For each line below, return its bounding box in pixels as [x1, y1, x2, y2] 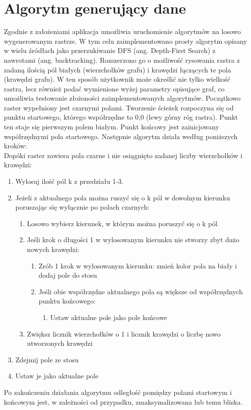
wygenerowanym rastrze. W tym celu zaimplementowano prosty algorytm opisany [4, 36, 247, 46]
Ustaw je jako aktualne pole [15, 371, 99, 381]
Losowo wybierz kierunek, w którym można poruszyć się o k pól [27, 218, 217, 228]
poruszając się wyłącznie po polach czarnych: [15, 202, 150, 212]
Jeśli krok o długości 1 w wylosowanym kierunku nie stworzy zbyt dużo [27, 234, 239, 245]
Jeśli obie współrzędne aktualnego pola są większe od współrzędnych [38, 286, 243, 296]
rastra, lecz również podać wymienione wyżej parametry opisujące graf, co [4, 83, 225, 93]
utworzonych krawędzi [27, 338, 93, 348]
